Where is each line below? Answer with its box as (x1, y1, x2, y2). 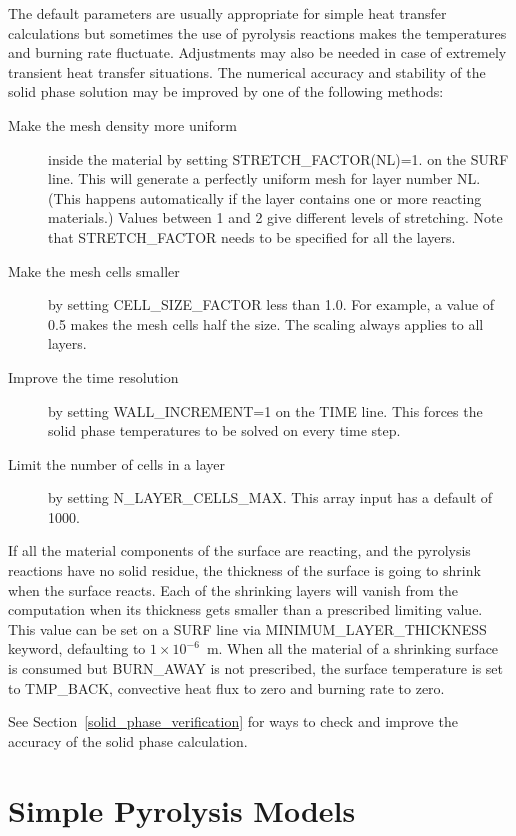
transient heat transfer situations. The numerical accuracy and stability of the (8, 61, 486, 82)
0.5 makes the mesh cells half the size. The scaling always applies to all (48, 313, 484, 334)
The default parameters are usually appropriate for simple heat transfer (8, 3, 447, 23)
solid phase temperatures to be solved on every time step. (48, 420, 401, 441)
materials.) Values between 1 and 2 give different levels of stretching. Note (48, 207, 503, 228)
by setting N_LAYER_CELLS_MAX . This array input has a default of (48, 487, 493, 508)
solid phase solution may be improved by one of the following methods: (8, 81, 444, 102)
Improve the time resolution (8, 366, 179, 387)
